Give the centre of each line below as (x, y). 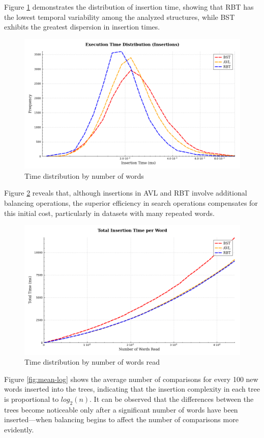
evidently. (19, 429)
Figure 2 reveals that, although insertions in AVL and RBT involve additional (126, 193)
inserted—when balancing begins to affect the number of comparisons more (121, 419)
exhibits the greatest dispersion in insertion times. (82, 27)
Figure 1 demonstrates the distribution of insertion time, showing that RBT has (129, 7)
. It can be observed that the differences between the (172, 399)
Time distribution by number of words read (92, 362)
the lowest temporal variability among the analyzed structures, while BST (120, 17)
